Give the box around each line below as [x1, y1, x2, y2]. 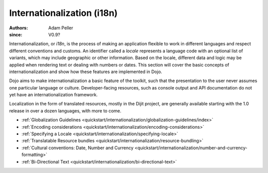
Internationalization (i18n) [9, 7, 118, 18]
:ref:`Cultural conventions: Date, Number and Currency [21, 145, 134, 151]
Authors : [9, 25, 28, 31]
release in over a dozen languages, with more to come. [9, 107, 122, 114]
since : [9, 31, 22, 37]
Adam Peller [48, 25, 73, 31]
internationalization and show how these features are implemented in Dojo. [9, 69, 162, 75]
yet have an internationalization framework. [9, 92, 98, 98]
